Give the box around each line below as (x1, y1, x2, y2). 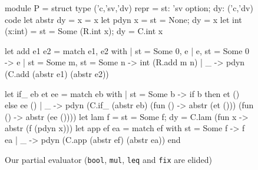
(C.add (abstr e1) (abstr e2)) (5, 67, 109, 79)
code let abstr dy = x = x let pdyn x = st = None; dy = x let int (5, 13, 242, 25)
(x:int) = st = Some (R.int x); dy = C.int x (5, 25, 163, 37)
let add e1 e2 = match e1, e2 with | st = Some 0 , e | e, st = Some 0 (5, 44, 250, 56)
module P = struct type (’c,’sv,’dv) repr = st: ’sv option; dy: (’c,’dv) (5, 2, 253, 14)
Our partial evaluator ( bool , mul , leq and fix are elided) (5, 153, 212, 165)
